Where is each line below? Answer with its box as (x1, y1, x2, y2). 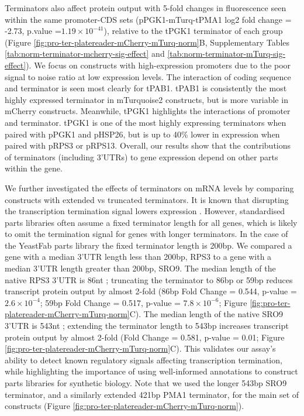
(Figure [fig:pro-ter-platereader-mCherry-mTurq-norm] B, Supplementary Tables (5, 36, 290, 48)
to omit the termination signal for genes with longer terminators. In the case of (5, 228, 288, 240)
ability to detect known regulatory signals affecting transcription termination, (5, 353, 282, 366)
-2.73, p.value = (5, 25, 61, 37)
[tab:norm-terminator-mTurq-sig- (167, 47, 286, 60)
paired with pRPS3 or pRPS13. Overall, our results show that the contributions (5, 139, 291, 152)
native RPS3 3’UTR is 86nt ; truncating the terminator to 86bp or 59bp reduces (5, 273, 293, 286)
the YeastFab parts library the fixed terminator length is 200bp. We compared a (5, 239, 292, 251)
